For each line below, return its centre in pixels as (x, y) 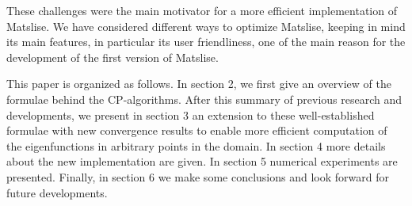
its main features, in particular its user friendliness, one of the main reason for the (206, 42)
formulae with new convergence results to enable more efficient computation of (197, 130)
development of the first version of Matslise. (113, 57)
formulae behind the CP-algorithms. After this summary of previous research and (204, 99)
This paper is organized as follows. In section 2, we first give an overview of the (199, 84)
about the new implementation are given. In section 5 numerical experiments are (202, 161)
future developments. (57, 192)
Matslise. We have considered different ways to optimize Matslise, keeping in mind (206, 26)
